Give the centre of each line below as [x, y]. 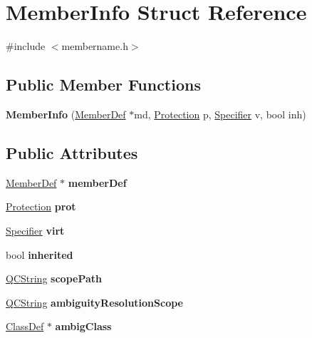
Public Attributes [72, 152]
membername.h [95, 46]
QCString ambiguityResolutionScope [94, 302]
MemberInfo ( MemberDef [66, 114]
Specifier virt [35, 230]
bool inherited [40, 254]
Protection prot [41, 206]
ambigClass [83, 326]
